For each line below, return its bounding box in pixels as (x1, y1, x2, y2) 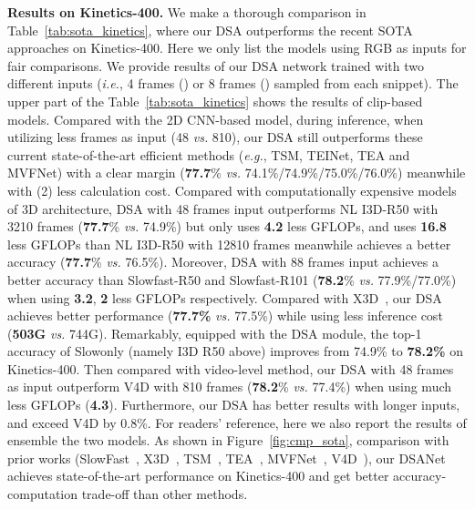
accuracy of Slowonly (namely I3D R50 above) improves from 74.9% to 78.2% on (7, 341, 463, 361)
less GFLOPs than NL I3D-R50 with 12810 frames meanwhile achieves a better (7, 234, 451, 253)
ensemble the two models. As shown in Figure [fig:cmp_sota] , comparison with (7, 431, 449, 450)
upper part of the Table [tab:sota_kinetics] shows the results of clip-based (7, 91, 423, 110)
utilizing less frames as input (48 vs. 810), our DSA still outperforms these (7, 127, 423, 147)
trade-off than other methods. (81, 484, 248, 504)
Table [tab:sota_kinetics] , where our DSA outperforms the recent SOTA (7, 20, 413, 39)
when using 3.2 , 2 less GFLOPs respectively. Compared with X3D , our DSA (7, 288, 442, 307)
